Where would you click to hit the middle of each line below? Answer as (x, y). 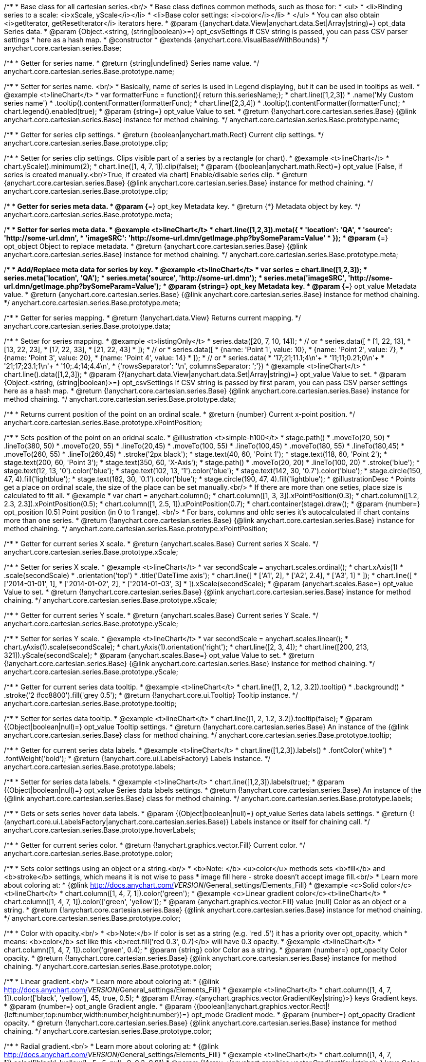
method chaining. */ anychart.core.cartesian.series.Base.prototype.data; (120, 399)
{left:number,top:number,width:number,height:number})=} (97, 1015)
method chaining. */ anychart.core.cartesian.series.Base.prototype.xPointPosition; (136, 529)
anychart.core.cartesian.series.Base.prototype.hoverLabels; (100, 830)
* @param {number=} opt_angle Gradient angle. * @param (98, 1006)
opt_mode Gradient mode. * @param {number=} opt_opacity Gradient (303, 1015)
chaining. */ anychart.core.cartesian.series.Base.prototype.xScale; (111, 600)
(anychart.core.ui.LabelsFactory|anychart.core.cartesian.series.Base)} (117, 822)
